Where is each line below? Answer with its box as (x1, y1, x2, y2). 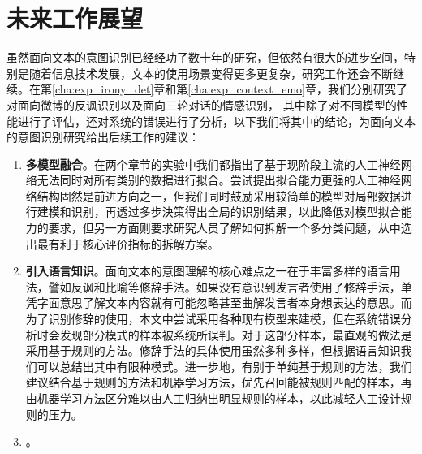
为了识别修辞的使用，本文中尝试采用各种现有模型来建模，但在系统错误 (25, 310, 401, 327)
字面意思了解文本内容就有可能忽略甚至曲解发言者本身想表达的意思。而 (37, 294, 412, 311)
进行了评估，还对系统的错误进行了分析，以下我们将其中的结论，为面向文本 (17, 112, 416, 129)
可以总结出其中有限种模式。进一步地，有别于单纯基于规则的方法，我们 (37, 357, 412, 374)
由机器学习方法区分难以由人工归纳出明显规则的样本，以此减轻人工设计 (25, 390, 401, 406)
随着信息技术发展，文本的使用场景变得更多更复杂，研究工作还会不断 (28, 64, 393, 81)
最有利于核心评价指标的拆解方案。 (37, 235, 219, 252)
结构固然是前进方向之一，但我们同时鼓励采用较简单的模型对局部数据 (37, 187, 401, 204)
